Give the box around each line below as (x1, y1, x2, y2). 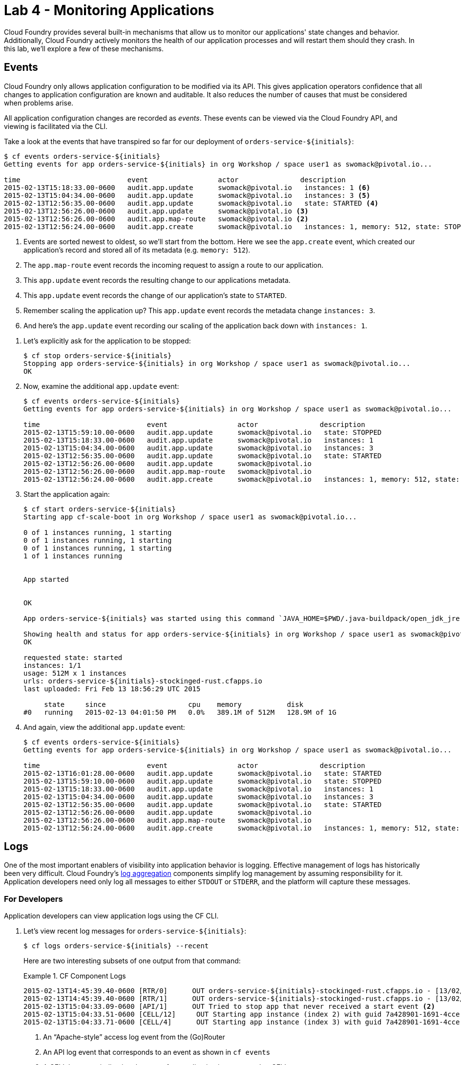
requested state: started (23, 653, 123, 661)
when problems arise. (4, 98, 74, 107)
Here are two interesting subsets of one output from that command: (23, 957, 241, 965)
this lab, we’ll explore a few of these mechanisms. (4, 44, 164, 53)
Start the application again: (23, 490, 110, 498)
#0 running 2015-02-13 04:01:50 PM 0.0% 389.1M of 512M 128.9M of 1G (23, 708, 336, 716)
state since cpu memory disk (44, 700, 304, 708)
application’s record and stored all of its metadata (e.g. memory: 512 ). (23, 245, 251, 254)
